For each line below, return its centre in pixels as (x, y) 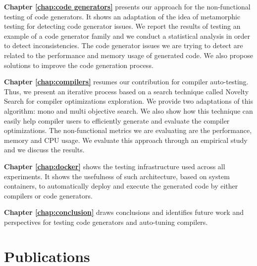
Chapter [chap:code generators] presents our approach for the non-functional (127, 6)
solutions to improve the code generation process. (79, 65)
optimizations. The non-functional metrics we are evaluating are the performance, (128, 130)
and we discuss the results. (44, 150)
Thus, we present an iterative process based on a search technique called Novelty (127, 91)
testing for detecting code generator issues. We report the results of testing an (122, 26)
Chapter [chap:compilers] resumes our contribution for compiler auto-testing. (126, 82)
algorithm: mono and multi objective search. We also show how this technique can (128, 110)
